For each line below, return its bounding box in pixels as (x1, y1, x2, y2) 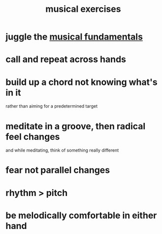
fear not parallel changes (5, 164, 110, 176)
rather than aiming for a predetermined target (5, 103, 98, 109)
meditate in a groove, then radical (5, 120, 146, 132)
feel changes (5, 131, 60, 142)
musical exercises (45, 3, 121, 15)
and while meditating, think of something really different (5, 147, 119, 154)
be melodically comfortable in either (5, 210, 157, 221)
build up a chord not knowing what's (5, 77, 158, 87)
